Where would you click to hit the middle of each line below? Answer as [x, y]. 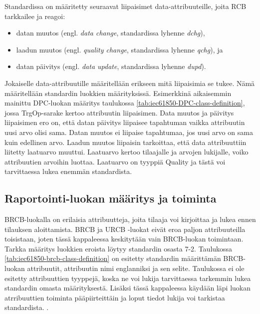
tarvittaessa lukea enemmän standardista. [68, 171]
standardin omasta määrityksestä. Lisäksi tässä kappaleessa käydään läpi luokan [128, 288]
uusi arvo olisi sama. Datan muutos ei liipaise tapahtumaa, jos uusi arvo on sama [129, 132]
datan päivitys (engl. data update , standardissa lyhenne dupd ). [111, 66]
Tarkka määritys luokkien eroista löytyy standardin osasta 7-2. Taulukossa [119, 248]
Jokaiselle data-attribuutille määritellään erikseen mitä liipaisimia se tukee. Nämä [130, 83]
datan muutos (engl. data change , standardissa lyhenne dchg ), [111, 33]
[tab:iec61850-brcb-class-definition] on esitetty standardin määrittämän [113, 258]
